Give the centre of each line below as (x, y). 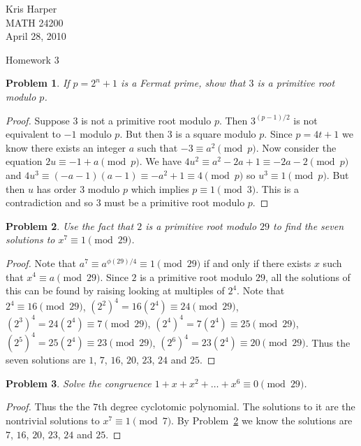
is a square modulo (216, 134)
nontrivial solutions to (53, 420)
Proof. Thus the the (48, 407)
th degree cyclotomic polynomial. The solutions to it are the (227, 407)
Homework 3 (32, 59)
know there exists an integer (66, 147)
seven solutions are (46, 360)
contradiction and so (49, 202)
